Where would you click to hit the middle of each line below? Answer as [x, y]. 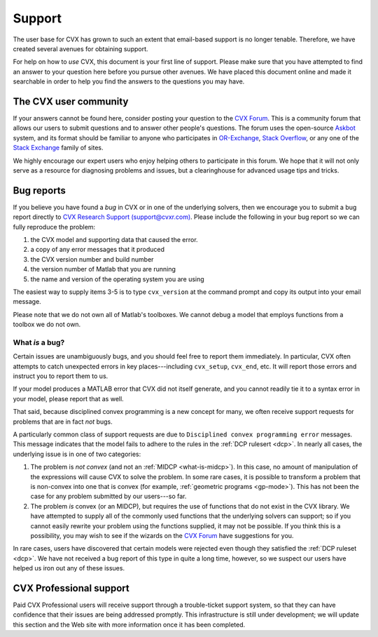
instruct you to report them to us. [61, 376]
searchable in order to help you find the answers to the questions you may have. [129, 81]
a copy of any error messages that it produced [97, 250]
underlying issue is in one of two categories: [77, 454]
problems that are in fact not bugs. [63, 422]
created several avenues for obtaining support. [80, 48]
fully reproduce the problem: [54, 227]
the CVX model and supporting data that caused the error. [114, 240]
